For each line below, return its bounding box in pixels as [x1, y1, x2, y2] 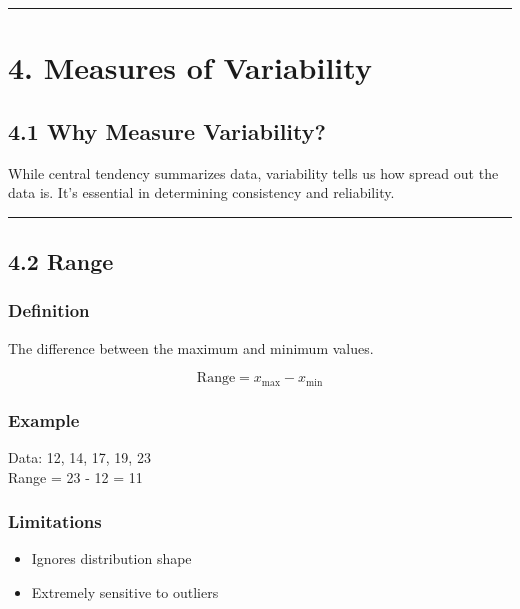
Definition [8, 298, 90, 323]
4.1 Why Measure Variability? [8, 115, 326, 146]
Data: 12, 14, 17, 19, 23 [8, 447, 151, 468]
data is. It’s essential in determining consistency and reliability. [8, 182, 395, 203]
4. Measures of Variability [8, 47, 372, 88]
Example [8, 407, 80, 432]
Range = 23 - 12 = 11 [8, 466, 143, 487]
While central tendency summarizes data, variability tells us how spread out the [8, 162, 499, 183]
